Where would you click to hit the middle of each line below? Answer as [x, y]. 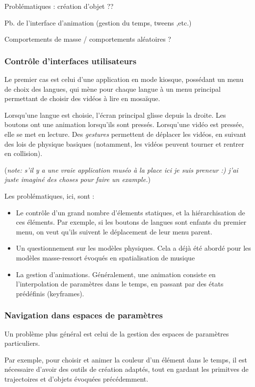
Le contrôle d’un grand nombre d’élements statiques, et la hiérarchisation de [130, 212]
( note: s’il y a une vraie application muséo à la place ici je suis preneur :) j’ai [121, 169]
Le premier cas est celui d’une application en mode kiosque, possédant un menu [124, 79]
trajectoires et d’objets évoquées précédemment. [76, 378]
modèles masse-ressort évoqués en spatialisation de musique [105, 257]
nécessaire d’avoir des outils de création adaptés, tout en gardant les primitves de [127, 369]
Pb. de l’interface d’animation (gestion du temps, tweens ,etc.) [98, 22]
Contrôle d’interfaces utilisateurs [71, 61]
